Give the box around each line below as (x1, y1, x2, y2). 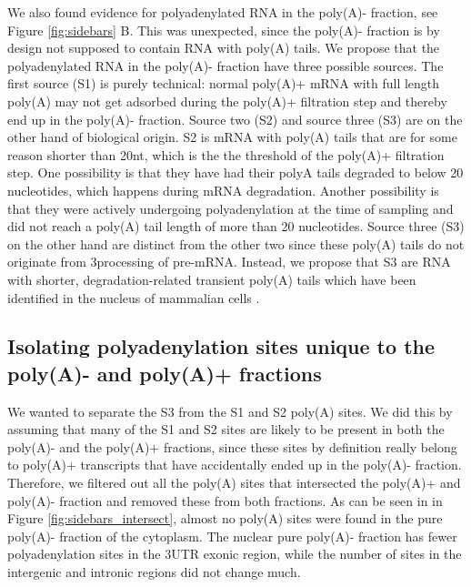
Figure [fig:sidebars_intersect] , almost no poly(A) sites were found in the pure (7, 509, 443, 528)
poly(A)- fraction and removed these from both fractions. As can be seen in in (7, 491, 443, 510)
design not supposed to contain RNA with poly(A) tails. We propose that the (7, 38, 440, 57)
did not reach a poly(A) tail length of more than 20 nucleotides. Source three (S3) (7, 217, 465, 236)
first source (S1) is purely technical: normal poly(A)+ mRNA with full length (7, 74, 440, 93)
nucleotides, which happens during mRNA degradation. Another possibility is (7, 180, 439, 199)
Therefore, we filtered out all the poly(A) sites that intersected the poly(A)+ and (7, 473, 461, 492)
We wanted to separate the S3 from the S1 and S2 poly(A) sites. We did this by (7, 401, 453, 420)
